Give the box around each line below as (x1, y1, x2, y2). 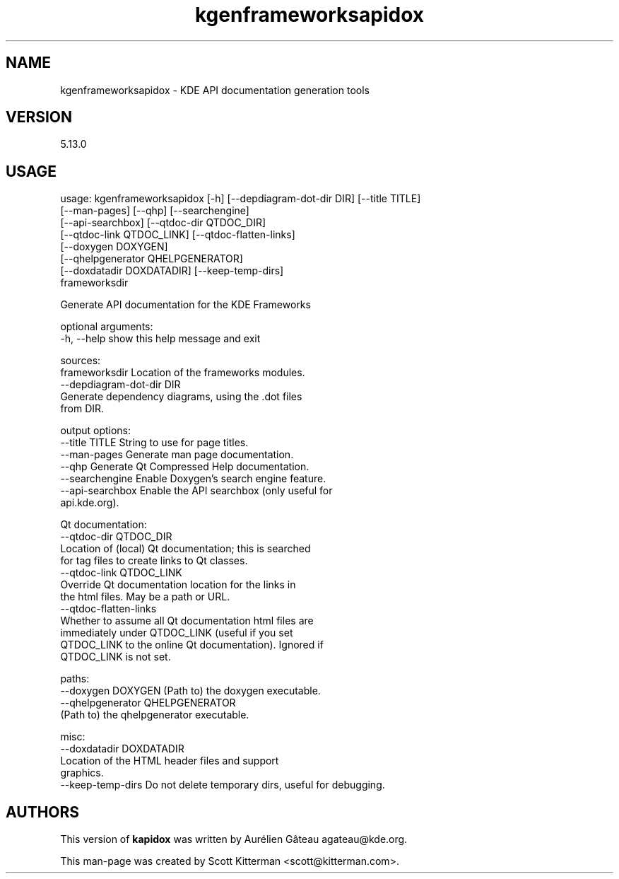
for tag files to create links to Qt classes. (60, 554, 248, 567)
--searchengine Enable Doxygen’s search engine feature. (60, 472, 326, 485)
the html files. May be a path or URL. (60, 590, 230, 603)
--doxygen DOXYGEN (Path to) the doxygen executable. (60, 685, 321, 697)
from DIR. (60, 402, 105, 415)
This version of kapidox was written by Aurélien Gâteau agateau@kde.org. (60, 833, 408, 846)
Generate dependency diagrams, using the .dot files (60, 390, 302, 403)
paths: (60, 673, 90, 685)
